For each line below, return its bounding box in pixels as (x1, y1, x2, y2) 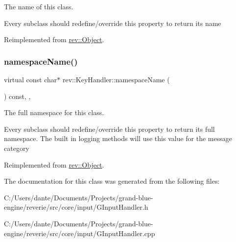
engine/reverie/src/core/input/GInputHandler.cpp (4, 228, 155, 238)
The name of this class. (4, 1, 73, 11)
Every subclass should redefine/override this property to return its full (4, 123, 215, 134)
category (4, 143, 29, 153)
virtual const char (4, 74, 57, 84)
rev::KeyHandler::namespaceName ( (62, 74, 170, 84)
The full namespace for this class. (4, 107, 104, 118)
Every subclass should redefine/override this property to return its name (4, 18, 221, 28)
